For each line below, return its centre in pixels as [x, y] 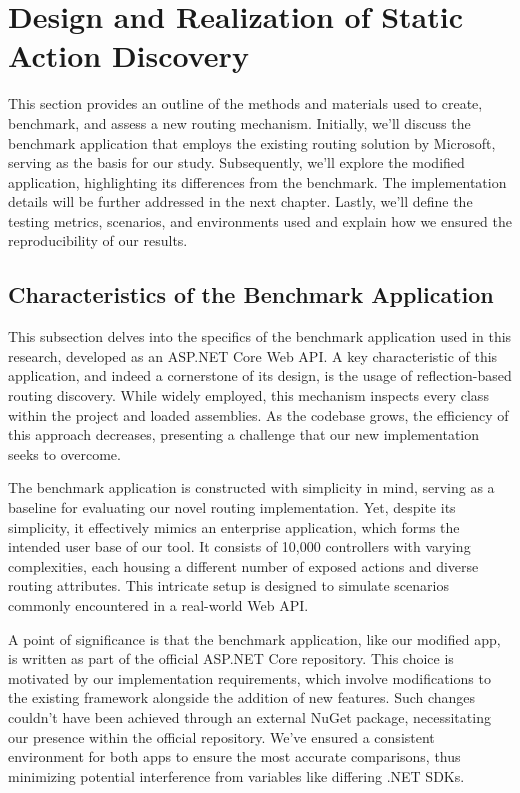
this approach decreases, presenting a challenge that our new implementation [244, 434]
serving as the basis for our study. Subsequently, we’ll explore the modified [236, 162]
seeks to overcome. [64, 453]
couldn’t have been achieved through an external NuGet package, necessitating [249, 716]
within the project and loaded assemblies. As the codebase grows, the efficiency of [258, 414]
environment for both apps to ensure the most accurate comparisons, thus [234, 756]
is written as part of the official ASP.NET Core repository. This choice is [231, 658]
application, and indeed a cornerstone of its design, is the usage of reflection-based [260, 375]
